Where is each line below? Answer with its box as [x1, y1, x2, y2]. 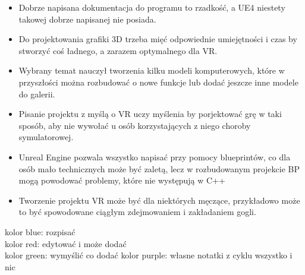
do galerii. [18, 87, 55, 100]
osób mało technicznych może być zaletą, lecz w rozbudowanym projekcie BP [18, 162, 300, 175]
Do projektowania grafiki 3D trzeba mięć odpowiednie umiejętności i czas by [18, 33, 297, 45]
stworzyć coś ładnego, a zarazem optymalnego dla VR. [18, 44, 218, 56]
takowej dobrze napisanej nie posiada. [18, 12, 156, 25]
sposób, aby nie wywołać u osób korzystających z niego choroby [18, 119, 251, 131]
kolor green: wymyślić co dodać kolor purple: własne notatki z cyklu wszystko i [5, 249, 293, 261]
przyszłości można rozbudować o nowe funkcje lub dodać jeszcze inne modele [18, 75, 298, 88]
